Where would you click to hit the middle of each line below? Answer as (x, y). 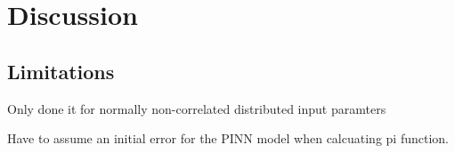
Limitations (61, 71)
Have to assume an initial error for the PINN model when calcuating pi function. (228, 138)
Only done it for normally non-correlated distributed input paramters (197, 108)
